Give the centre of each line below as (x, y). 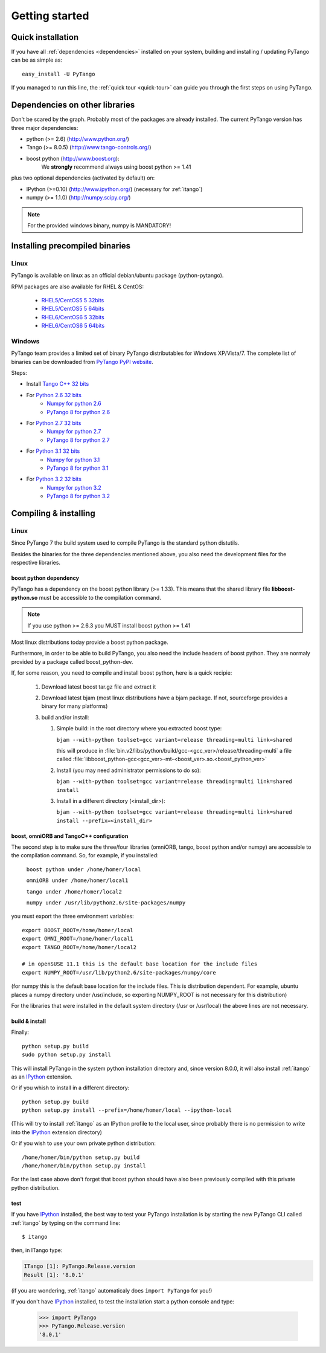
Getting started (50, 16)
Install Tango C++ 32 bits (58, 384)
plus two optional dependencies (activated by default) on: (83, 178)
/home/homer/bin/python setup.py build (81, 1157)
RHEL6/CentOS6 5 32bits (73, 317)
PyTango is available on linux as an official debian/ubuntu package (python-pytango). (117, 276)
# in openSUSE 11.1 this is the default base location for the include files (140, 964)
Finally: (20, 1032)
